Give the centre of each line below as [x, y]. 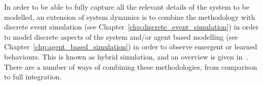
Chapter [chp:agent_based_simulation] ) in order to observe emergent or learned [131, 47]
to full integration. [33, 77]
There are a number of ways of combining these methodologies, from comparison [131, 66]
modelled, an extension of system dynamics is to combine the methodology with [130, 17]
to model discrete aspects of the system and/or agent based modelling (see [121, 36]
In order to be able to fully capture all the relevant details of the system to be [127, 7]
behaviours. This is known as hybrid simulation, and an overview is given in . [126, 56]
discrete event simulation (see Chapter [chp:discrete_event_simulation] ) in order [131, 27]
